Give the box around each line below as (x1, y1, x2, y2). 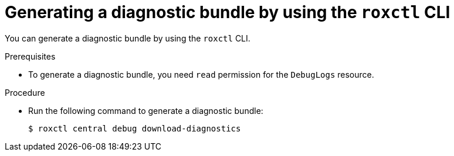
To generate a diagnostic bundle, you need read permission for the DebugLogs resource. (28, 69, 374, 79)
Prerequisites (5, 51, 56, 61)
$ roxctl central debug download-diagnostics (28, 123, 241, 133)
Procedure (5, 87, 45, 98)
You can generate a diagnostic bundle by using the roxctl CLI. (5, 33, 250, 43)
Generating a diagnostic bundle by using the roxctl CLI (5, 2, 450, 22)
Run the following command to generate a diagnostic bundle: (28, 105, 263, 116)
